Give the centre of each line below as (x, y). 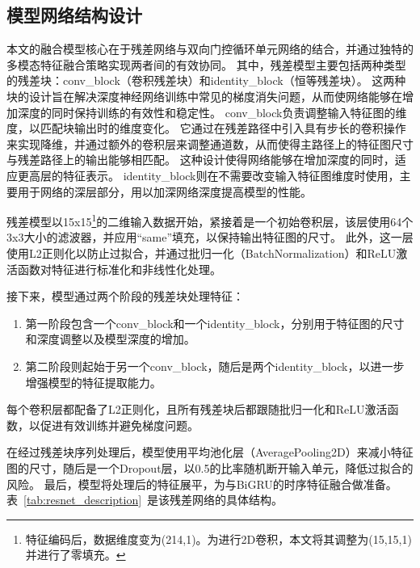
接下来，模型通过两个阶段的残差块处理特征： (125, 296)
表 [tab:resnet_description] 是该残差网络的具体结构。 (145, 500)
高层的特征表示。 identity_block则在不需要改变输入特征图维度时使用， (214, 175)
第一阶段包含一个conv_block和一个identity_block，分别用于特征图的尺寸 (215, 323)
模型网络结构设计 (74, 15)
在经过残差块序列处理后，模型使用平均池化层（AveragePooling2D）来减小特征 (210, 452)
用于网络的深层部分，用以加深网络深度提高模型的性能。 (164, 191)
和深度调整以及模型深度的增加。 (110, 339)
